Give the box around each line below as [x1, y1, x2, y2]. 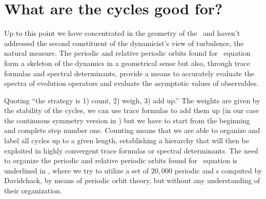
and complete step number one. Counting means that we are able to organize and [4, 125, 260, 136]
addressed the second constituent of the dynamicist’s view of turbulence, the [4, 37, 244, 48]
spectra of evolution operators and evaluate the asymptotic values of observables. [4, 78, 259, 89]
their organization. [4, 185, 62, 196]
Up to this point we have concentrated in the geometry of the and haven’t [4, 28, 240, 38]
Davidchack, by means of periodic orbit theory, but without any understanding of [4, 175, 260, 186]
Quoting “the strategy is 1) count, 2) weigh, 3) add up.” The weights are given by [4, 95, 260, 105]
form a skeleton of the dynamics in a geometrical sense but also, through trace [4, 57, 251, 68]
